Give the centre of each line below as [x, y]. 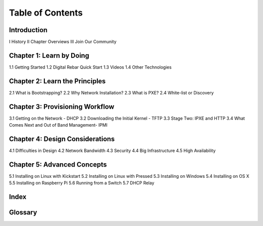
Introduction [28, 30]
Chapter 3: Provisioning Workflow [62, 106]
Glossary [23, 213]
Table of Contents [46, 13]
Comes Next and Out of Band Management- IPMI [58, 125]
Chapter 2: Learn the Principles [57, 81]
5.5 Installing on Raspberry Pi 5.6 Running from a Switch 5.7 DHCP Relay [82, 183]
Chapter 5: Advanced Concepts [58, 164]
